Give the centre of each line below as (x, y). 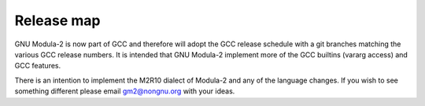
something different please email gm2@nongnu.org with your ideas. (125, 91)
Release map (57, 20)
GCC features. (38, 66)
